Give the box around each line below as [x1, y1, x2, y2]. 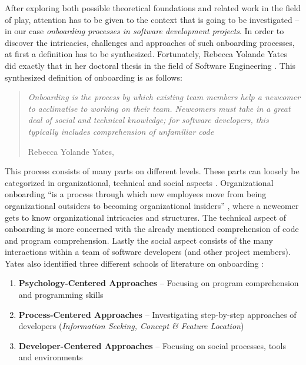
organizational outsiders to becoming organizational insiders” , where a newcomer [5, 199, 299, 211]
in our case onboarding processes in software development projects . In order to [5, 25, 284, 37]
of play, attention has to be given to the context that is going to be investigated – [5, 13, 300, 25]
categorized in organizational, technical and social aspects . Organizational [5, 176, 274, 188]
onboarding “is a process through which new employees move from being [5, 188, 267, 200]
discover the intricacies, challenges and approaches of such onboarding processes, [5, 36, 295, 48]
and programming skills [18, 288, 104, 301]
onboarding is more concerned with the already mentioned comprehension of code [5, 223, 299, 235]
